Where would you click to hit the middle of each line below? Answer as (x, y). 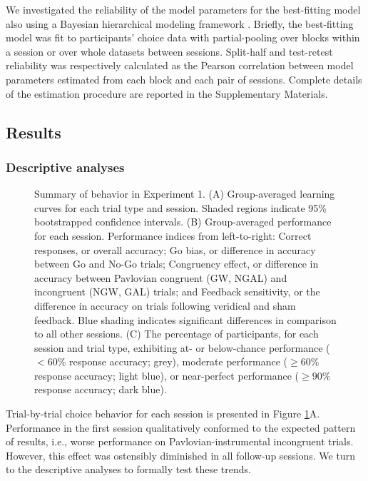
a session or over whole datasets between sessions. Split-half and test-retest (169, 51)
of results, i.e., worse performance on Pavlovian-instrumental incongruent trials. (180, 441)
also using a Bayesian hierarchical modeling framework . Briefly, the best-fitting (180, 23)
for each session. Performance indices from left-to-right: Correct (173, 235)
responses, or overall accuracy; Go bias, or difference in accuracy (175, 249)
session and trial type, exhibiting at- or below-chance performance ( (182, 347)
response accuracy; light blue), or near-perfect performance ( (167, 375)
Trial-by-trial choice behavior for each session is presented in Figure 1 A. (163, 414)
